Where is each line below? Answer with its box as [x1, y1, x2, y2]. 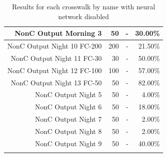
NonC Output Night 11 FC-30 [11, 52, 102, 63]
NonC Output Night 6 [35, 102, 102, 112]
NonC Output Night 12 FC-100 [7, 65, 102, 75]
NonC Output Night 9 [35, 138, 102, 148]
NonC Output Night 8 [35, 126, 102, 136]
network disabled [58, 11, 109, 21]
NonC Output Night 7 [35, 114, 102, 124]
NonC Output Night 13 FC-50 [11, 77, 102, 87]
